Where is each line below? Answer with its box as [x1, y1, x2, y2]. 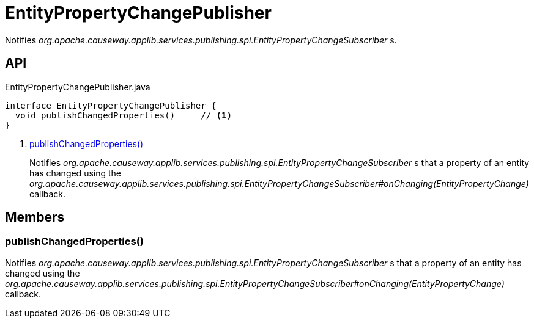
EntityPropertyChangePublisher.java [5, 81, 150, 92]
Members [5, 209, 65, 225]
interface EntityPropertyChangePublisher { [5, 100, 217, 111]
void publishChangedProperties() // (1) [15, 110, 232, 120]
